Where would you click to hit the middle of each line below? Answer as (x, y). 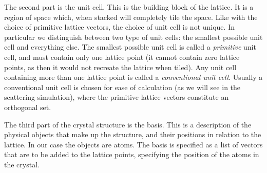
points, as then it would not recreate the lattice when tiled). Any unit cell (120, 67)
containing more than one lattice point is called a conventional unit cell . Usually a (133, 77)
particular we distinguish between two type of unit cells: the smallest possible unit (133, 37)
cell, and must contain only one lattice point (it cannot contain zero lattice (122, 57)
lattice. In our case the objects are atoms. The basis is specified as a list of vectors (133, 144)
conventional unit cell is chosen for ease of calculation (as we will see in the (122, 87)
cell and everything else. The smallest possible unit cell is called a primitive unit (130, 47)
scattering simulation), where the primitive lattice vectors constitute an (117, 97)
